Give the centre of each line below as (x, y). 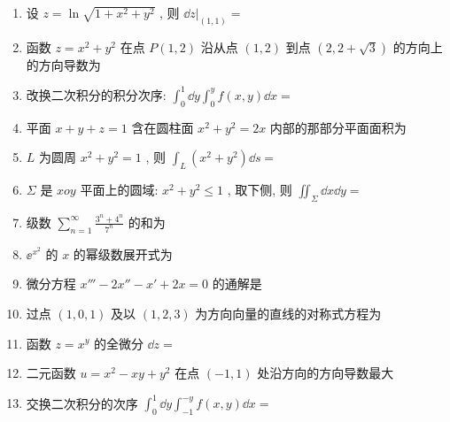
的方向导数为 (63, 64)
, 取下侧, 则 (260, 190)
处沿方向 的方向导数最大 (326, 373)
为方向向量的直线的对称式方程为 (288, 313)
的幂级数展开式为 (123, 253)
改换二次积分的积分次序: (96, 94)
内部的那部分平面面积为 (338, 127)
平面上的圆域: (119, 190)
